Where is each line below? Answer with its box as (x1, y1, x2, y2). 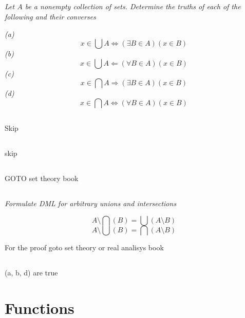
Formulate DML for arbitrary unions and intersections (5, 198, 177, 209)
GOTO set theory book (5, 173, 79, 184)
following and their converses (5, 11, 96, 22)
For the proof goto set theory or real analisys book (5, 242, 164, 252)
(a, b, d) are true (5, 267, 58, 277)
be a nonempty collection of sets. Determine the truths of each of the (25, 1, 241, 12)
